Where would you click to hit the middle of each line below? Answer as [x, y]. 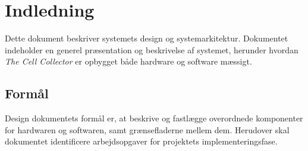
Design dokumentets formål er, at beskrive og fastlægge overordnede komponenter [154, 118]
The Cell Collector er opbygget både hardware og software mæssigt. [128, 61]
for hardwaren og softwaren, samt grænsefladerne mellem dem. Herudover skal [147, 129]
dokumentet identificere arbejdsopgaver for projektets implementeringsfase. [141, 141]
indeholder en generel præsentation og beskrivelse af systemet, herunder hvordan [152, 49]
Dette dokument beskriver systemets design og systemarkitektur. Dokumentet [147, 38]
